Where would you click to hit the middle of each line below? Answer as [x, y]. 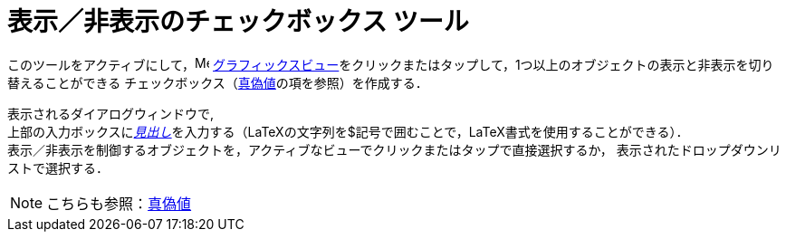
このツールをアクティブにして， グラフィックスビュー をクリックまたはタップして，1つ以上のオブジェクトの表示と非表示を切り [391, 64]
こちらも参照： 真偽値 [119, 203]
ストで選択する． [58, 167]
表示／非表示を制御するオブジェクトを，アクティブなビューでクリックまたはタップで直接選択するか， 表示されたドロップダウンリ [394, 149]
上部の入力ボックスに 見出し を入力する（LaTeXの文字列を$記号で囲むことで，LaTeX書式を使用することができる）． [348, 131]
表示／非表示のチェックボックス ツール [238, 22]
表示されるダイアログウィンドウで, [111, 113]
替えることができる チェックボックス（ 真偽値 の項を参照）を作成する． [218, 82]
